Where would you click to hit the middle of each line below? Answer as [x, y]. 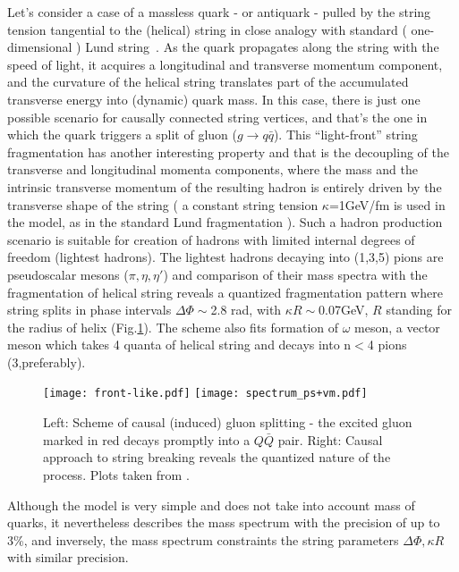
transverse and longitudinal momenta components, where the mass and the [212, 169]
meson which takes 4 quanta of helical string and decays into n [179, 345]
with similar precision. [68, 557]
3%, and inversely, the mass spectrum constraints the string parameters [203, 539]
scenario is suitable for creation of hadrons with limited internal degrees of [211, 239]
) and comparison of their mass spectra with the [295, 274]
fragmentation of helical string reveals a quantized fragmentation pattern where [225, 292]
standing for [419, 310]
